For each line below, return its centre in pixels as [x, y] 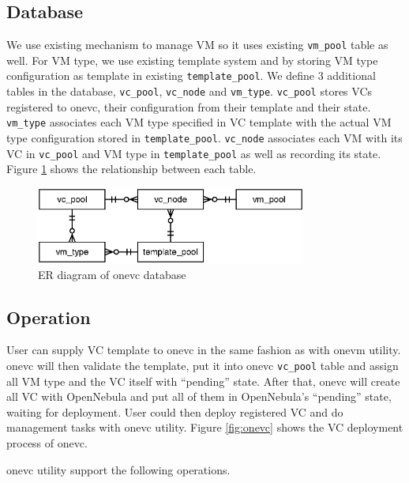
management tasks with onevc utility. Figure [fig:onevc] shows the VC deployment [205, 427]
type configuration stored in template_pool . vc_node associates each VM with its [204, 138]
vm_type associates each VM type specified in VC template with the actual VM [199, 122]
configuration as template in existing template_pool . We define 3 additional [191, 75]
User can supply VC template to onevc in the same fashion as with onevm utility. [204, 350]
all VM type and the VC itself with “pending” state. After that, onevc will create [203, 381]
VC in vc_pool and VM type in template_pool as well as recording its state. [194, 153]
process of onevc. [47, 442]
